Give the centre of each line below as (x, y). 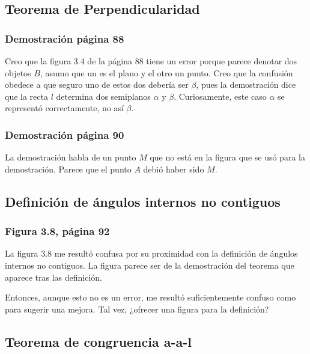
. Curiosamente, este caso (220, 96)
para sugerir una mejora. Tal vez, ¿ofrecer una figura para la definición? (137, 309)
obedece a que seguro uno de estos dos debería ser (97, 84)
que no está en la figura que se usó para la (227, 157)
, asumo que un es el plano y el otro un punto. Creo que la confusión (166, 72)
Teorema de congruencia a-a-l (99, 341)
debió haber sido (174, 169)
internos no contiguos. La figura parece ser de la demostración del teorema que (150, 265)
